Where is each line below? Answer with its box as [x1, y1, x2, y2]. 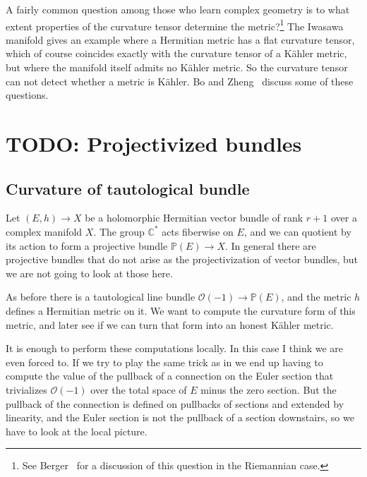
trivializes [6, 382, 47, 397]
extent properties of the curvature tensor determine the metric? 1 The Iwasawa [6, 16, 344, 33]
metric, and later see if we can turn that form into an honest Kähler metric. [6, 317, 334, 332]
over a [330, 210, 357, 225]
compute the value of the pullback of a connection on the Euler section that [6, 368, 334, 383]
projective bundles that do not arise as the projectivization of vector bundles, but [6, 252, 359, 267]
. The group [93, 224, 145, 238]
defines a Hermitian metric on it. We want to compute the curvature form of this [6, 303, 356, 318]
